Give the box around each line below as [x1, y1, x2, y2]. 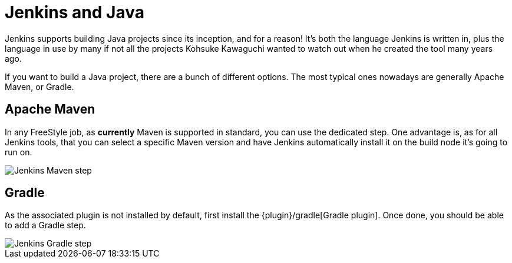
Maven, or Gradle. [5, 81, 74, 92]
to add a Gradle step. [5, 220, 86, 231]
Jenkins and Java [5, 2, 144, 22]
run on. [5, 147, 32, 157]
